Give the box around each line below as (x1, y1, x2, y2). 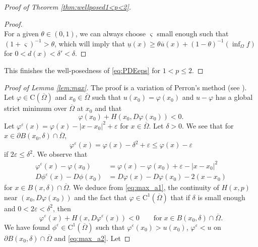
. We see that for (182, 120, 234, 131)
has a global (215, 92, 253, 102)
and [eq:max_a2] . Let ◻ (54, 232, 131, 243)
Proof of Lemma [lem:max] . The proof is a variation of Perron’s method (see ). (4, 82, 247, 92)
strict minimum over (4, 103, 67, 113)
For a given (4, 28, 39, 39)
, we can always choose (75, 28, 146, 39)
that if (170, 192, 190, 202)
